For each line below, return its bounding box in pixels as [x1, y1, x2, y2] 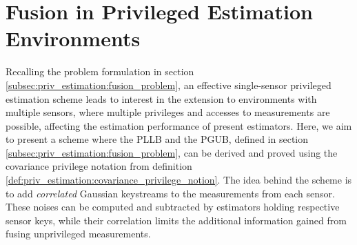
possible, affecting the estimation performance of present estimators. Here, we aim [6, 118, 352, 133]
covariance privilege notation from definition [6, 159, 192, 173]
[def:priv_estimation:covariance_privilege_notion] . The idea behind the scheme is [6, 173, 352, 187]
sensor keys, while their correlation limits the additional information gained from [6, 213, 347, 227]
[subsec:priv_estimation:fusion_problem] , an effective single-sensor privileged [6, 77, 331, 92]
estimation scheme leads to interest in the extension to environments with [6, 91, 317, 106]
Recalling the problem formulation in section [6, 64, 194, 79]
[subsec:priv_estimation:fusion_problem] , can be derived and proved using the [6, 145, 338, 159]
